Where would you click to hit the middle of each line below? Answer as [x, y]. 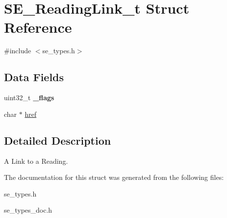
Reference [38, 27]
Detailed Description [58, 140]
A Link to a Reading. [36, 161]
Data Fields [34, 77]
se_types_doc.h [28, 210]
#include [18, 51]
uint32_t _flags [29, 98]
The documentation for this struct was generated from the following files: [114, 177]
